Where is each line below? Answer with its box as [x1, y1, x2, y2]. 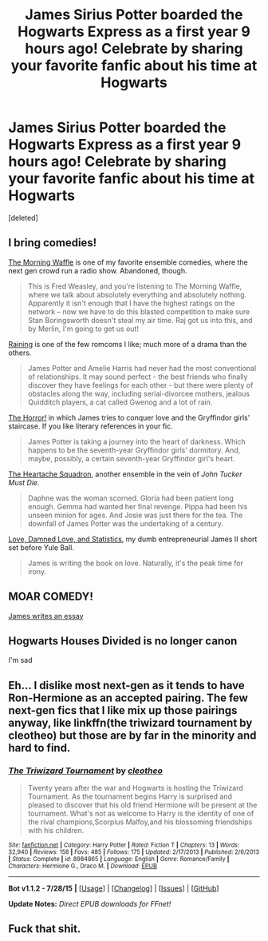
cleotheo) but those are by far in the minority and [8, 728, 257, 742]
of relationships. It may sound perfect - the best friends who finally [27, 372, 248, 381]
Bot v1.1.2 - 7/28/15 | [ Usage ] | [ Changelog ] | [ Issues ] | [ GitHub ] [8, 883, 219, 893]
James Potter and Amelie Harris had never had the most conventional [27, 363, 257, 373]
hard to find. [8, 741, 71, 755]
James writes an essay [8, 611, 84, 620]
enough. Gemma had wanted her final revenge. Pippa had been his [27, 501, 248, 511]
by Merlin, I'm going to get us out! [27, 324, 140, 333]
